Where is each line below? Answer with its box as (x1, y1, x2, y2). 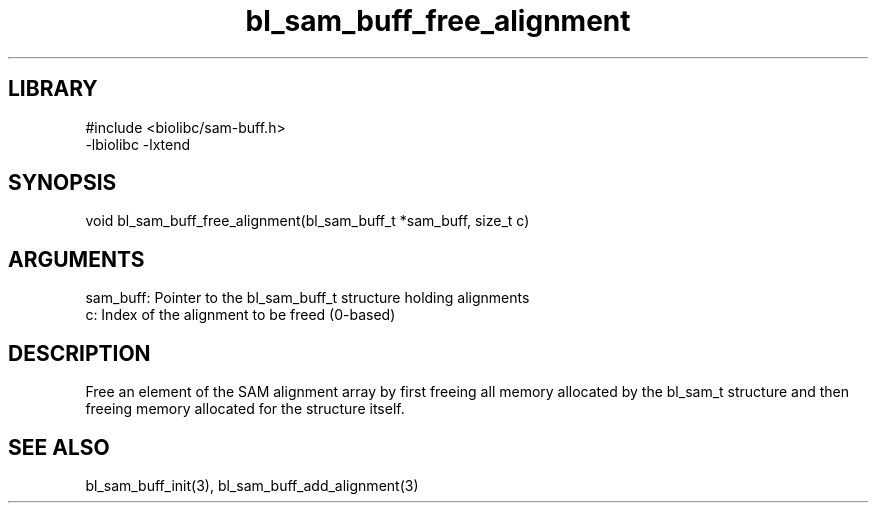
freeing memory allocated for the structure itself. (85, 400, 405, 418)
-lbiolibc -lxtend (85, 135, 191, 153)
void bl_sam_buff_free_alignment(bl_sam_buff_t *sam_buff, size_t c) (85, 212, 530, 230)
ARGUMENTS (8, 246, 145, 272)
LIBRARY (8, 76, 98, 102)
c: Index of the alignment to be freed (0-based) (85, 306, 396, 324)
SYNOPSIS (8, 170, 117, 196)
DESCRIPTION (8, 340, 151, 366)
